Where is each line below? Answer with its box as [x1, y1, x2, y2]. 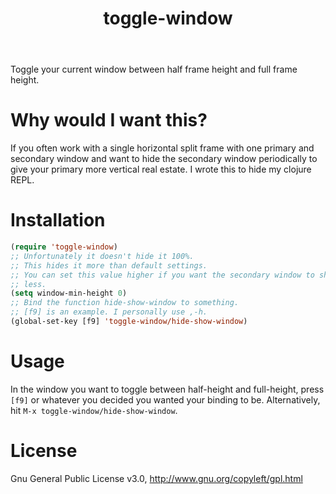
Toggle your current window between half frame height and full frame [10, 63, 298, 76]
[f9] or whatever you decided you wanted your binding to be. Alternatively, [10, 393, 321, 406]
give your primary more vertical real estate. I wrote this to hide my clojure [10, 163, 312, 176]
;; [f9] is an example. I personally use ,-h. [10, 307, 208, 317]
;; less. [10, 279, 47, 289]
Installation [10, 209, 106, 232]
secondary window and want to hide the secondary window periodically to [10, 153, 318, 165]
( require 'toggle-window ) [10, 242, 118, 252]
